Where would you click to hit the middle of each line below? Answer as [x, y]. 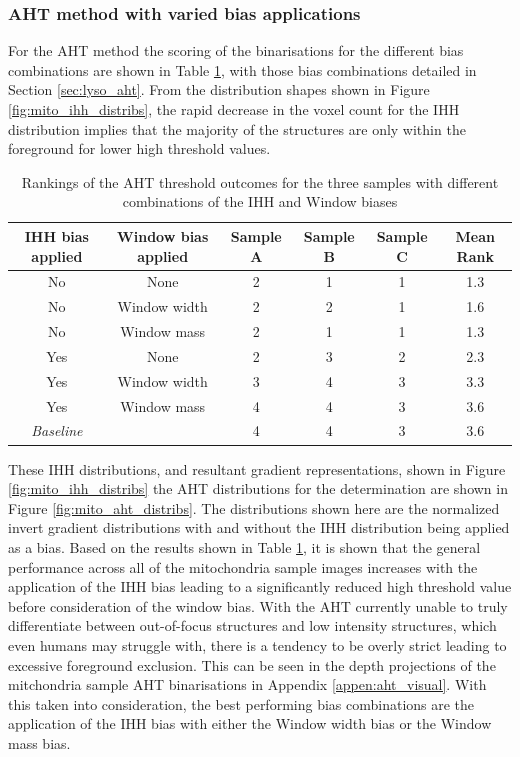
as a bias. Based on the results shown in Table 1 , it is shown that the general [244, 546]
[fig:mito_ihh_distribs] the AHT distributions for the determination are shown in [258, 488]
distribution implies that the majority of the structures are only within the [237, 128]
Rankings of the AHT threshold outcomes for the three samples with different [260, 181]
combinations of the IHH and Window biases [260, 201]
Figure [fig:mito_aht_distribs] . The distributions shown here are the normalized [254, 507]
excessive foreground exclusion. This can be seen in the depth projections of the [252, 664]
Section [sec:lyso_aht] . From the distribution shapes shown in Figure [219, 89]
